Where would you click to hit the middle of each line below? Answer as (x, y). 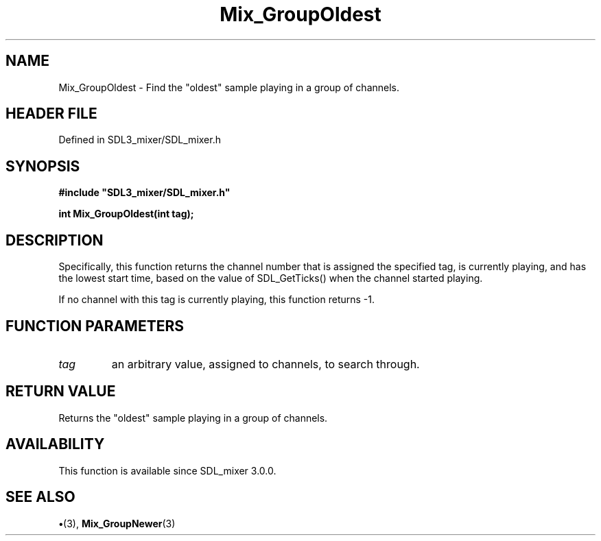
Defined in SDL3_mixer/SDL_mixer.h (140, 140)
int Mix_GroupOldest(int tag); (126, 214)
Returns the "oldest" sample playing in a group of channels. (193, 418)
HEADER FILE (51, 114)
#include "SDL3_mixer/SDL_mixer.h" (144, 193)
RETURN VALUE (61, 392)
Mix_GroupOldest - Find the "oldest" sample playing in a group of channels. (229, 87)
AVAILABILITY (55, 444)
